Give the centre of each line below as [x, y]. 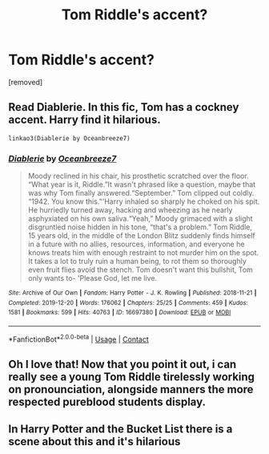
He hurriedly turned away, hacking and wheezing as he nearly [130, 210]
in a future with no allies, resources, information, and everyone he [136, 244]
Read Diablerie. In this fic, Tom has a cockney [124, 107]
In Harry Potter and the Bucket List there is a [120, 430]
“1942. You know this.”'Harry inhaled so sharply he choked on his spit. [144, 201]
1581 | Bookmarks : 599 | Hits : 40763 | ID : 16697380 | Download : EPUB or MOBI [120, 313]
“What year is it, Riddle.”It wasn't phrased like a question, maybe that [142, 184]
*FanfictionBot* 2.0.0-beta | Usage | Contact [79, 338]
